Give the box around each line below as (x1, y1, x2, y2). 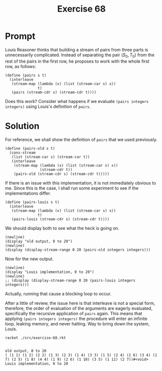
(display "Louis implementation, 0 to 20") (5, 270, 95, 274)
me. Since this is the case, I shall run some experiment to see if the (5, 185, 139, 191)
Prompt (5, 31, 35, 42)
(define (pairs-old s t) (5, 146, 55, 151)
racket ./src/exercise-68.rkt (5, 335, 66, 340)
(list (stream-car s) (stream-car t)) (11, 154, 90, 159)
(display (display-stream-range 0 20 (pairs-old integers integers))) (5, 247, 151, 252)
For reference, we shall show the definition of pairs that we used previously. (5, 136, 158, 142)
